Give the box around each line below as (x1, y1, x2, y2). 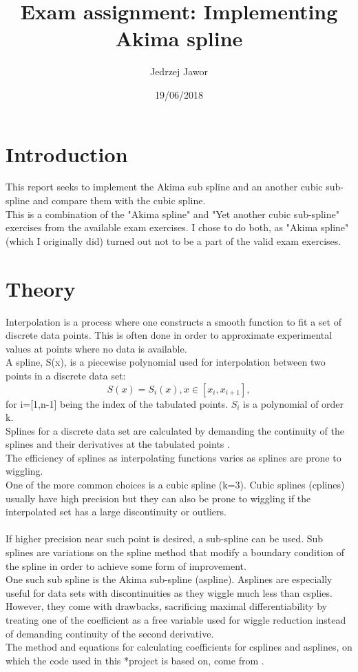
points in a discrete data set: (6, 368, 126, 382)
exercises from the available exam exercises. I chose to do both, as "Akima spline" (6, 220, 349, 235)
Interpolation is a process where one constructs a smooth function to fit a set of (6, 314, 341, 328)
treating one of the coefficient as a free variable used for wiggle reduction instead (6, 613, 346, 626)
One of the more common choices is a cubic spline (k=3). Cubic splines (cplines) (6, 477, 345, 492)
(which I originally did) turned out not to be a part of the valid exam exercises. (6, 233, 341, 248)
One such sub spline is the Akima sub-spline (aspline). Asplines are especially (6, 572, 333, 586)
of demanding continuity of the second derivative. (6, 626, 214, 640)
